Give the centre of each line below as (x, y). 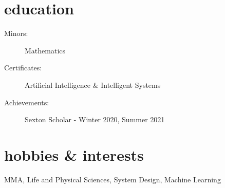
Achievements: (27, 102)
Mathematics (45, 50)
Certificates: (23, 68)
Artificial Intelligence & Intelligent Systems (93, 84)
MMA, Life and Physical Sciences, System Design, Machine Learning (113, 179)
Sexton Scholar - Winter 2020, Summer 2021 (95, 119)
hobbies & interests (74, 154)
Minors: (16, 33)
